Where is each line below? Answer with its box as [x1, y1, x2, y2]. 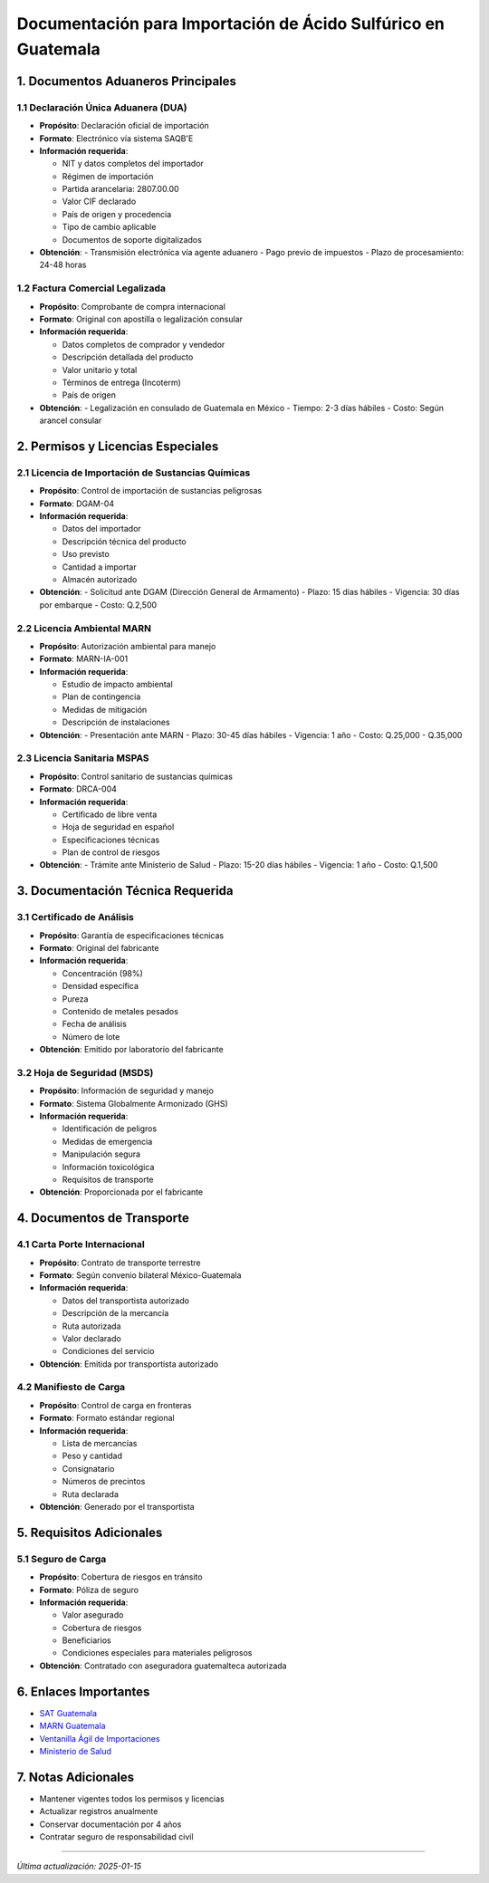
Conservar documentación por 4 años [39, 1819, 182, 1830]
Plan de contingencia [62, 691, 141, 702]
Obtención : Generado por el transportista [39, 1501, 195, 1512]
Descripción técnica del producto [62, 535, 187, 547]
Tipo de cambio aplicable [62, 222, 157, 233]
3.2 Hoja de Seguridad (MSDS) [16, 1066, 154, 1079]
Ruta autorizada [62, 1321, 121, 1331]
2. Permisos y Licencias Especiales [16, 438, 219, 454]
